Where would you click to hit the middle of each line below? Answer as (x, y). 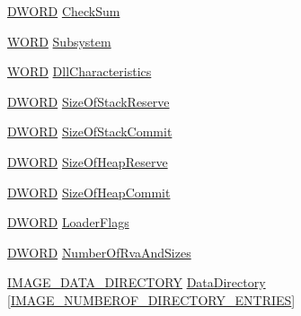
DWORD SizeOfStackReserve (89, 101)
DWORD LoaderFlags (68, 222)
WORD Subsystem (59, 41)
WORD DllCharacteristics (80, 71)
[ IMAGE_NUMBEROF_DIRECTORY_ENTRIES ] (151, 299)
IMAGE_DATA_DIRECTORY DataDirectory (137, 282)
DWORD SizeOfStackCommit (90, 132)
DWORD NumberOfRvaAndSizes (99, 252)
